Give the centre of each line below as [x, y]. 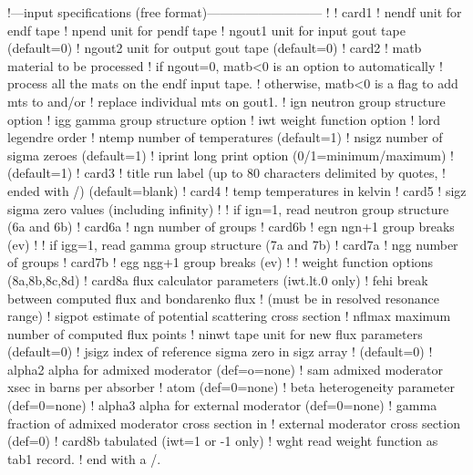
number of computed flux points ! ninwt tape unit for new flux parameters [215, 333]
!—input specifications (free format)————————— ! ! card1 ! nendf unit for [235, 12]
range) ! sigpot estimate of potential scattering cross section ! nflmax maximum [229, 316]
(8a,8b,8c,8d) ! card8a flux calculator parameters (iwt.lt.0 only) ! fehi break [218, 279]
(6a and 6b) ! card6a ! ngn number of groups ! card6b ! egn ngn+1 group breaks [231, 227]
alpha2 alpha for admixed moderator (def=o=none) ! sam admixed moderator [225, 369]
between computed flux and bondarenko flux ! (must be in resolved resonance [224, 298]
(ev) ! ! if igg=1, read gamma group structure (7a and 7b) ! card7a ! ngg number [233, 244]
